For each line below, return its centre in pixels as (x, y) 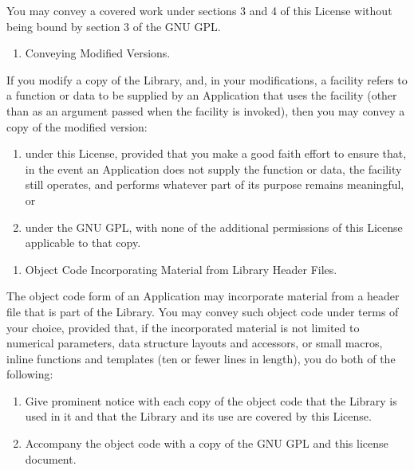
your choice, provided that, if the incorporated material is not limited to (183, 327)
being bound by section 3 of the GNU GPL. (114, 26)
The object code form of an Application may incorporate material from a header (203, 296)
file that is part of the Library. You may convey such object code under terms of (203, 311)
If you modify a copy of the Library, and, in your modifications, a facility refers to (207, 79)
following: (30, 374)
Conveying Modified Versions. (98, 53)
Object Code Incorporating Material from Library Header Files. (181, 269)
